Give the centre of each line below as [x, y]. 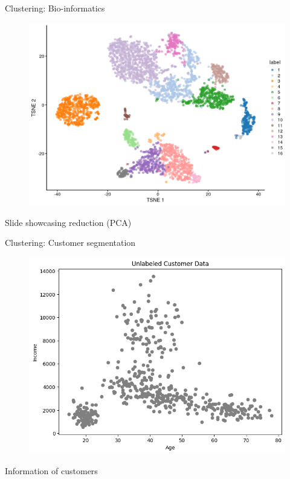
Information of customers [51, 470]
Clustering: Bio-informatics [55, 8]
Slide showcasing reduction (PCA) [68, 222]
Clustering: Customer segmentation [70, 243]
